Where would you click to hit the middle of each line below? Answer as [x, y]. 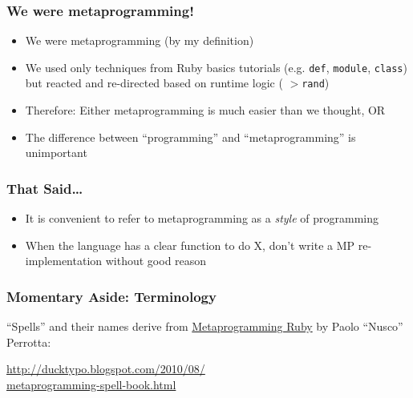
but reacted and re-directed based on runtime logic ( [154, 83]
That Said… [45, 188]
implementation [64, 261]
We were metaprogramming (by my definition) [140, 40]
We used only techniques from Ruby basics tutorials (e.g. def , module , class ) [216, 67]
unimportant [56, 153]
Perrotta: [29, 342]
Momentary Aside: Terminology [111, 296]
